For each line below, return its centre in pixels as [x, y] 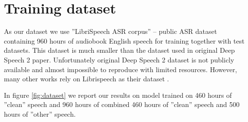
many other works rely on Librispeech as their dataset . [87, 79]
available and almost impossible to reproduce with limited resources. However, [121, 69]
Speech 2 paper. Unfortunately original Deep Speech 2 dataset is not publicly [119, 59]
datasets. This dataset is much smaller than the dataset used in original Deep [119, 50]
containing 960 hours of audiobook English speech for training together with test [124, 40]
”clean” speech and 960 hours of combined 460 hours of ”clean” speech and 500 [122, 104]
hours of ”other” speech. [40, 114]
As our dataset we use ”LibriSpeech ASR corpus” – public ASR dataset [111, 31]
